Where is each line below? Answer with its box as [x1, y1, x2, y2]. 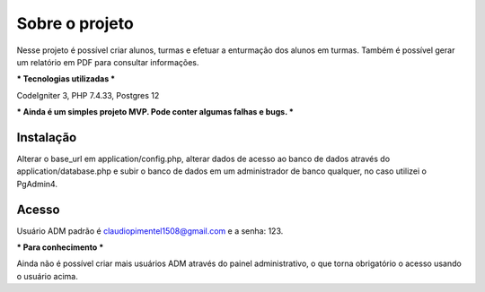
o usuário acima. [16, 271, 78, 281]
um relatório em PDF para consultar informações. [16, 56, 199, 67]
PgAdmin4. [16, 178, 58, 189]
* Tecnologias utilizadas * [16, 73, 116, 84]
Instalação [16, 130, 77, 145]
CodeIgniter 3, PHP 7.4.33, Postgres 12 [16, 90, 160, 100]
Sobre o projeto [16, 13, 134, 33]
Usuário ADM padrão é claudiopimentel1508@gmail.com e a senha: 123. [16, 225, 284, 236]
